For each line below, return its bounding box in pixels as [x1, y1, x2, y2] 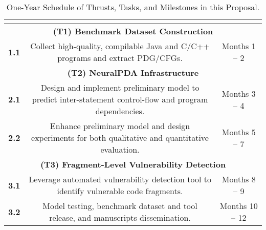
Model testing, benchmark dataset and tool [42, 200, 197, 212]
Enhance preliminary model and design [50, 120, 190, 132]
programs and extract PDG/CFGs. [57, 52, 183, 64]
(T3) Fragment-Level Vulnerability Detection [40, 158, 226, 170]
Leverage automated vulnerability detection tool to [29, 173, 211, 185]
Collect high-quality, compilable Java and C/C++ [30, 40, 210, 52]
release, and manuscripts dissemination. [49, 212, 191, 223]
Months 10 [219, 200, 258, 212]
